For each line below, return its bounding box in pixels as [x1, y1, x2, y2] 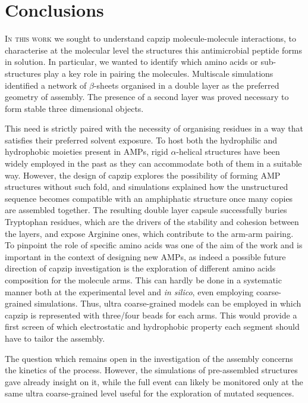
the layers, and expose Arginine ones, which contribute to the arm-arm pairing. [5, 227, 294, 239]
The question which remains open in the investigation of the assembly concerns [5, 352, 293, 364]
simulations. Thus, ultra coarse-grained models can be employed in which [34, 297, 301, 310]
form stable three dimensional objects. [5, 102, 144, 114]
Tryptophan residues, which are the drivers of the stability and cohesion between [5, 215, 299, 228]
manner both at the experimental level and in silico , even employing [5, 285, 254, 298]
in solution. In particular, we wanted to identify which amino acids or [5, 55, 258, 68]
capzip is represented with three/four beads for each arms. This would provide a [5, 308, 297, 321]
